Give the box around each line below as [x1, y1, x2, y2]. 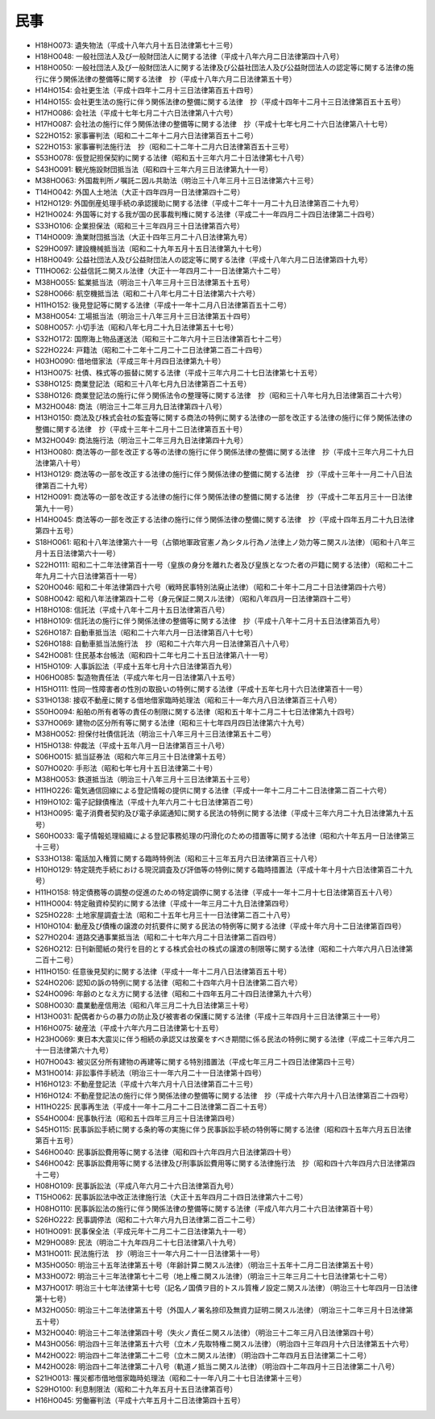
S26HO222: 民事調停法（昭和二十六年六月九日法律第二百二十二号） [35, 1215, 259, 1224]
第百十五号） [35, 1136, 78, 1145]
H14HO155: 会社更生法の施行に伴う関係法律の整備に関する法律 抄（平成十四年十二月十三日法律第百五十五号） [35, 97, 406, 107]
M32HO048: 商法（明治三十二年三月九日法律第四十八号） [35, 402, 227, 412]
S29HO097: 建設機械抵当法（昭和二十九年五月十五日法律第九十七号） [35, 243, 266, 253]
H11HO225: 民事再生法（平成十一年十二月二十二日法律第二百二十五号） [35, 1102, 271, 1111]
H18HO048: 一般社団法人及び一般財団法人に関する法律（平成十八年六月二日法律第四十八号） [35, 51, 344, 61]
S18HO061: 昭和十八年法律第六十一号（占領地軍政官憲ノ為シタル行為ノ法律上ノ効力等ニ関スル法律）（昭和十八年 [35, 537, 408, 546]
